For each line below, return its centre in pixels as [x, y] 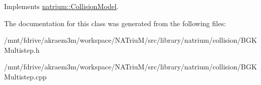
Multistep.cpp [25, 76]
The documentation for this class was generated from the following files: [115, 23]
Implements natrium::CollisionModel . [61, 6]
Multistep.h [22, 50]
